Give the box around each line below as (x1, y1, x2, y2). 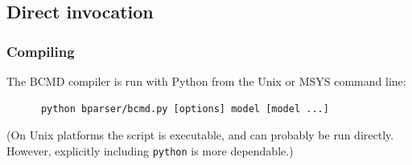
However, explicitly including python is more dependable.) (6, 142, 294, 159)
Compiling (6, 41, 75, 61)
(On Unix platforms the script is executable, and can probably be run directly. (6, 127, 394, 143)
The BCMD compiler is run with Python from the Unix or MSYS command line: (6, 73, 406, 89)
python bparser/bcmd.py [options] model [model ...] (40, 103, 329, 115)
